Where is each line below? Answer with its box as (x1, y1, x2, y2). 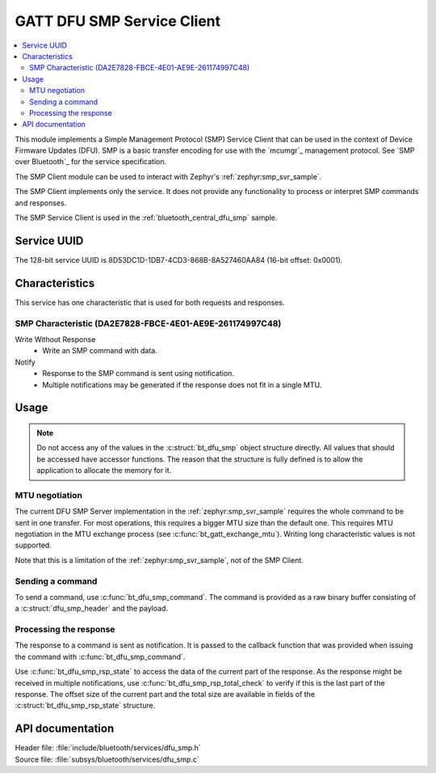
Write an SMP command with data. (42, 346, 157, 356)
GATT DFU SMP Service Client (15, 12, 221, 30)
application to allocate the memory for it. (36, 466, 172, 475)
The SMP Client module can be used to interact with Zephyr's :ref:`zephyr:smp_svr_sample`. (15, 171, 322, 181)
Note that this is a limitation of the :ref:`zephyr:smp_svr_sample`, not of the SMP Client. (15, 555, 304, 565)
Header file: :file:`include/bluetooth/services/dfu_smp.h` (15, 743, 201, 753)
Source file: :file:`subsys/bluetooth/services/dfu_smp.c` (15, 754, 199, 764)
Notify (15, 357, 36, 367)
